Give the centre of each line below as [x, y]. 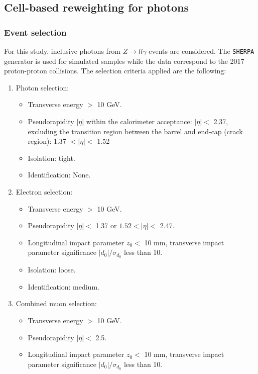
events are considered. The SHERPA [202, 51]
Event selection [35, 32]
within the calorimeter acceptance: [139, 121]
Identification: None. [59, 175]
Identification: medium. [63, 286]
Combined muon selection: [56, 303]
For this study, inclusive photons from [62, 51]
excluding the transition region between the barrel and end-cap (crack [135, 131]
